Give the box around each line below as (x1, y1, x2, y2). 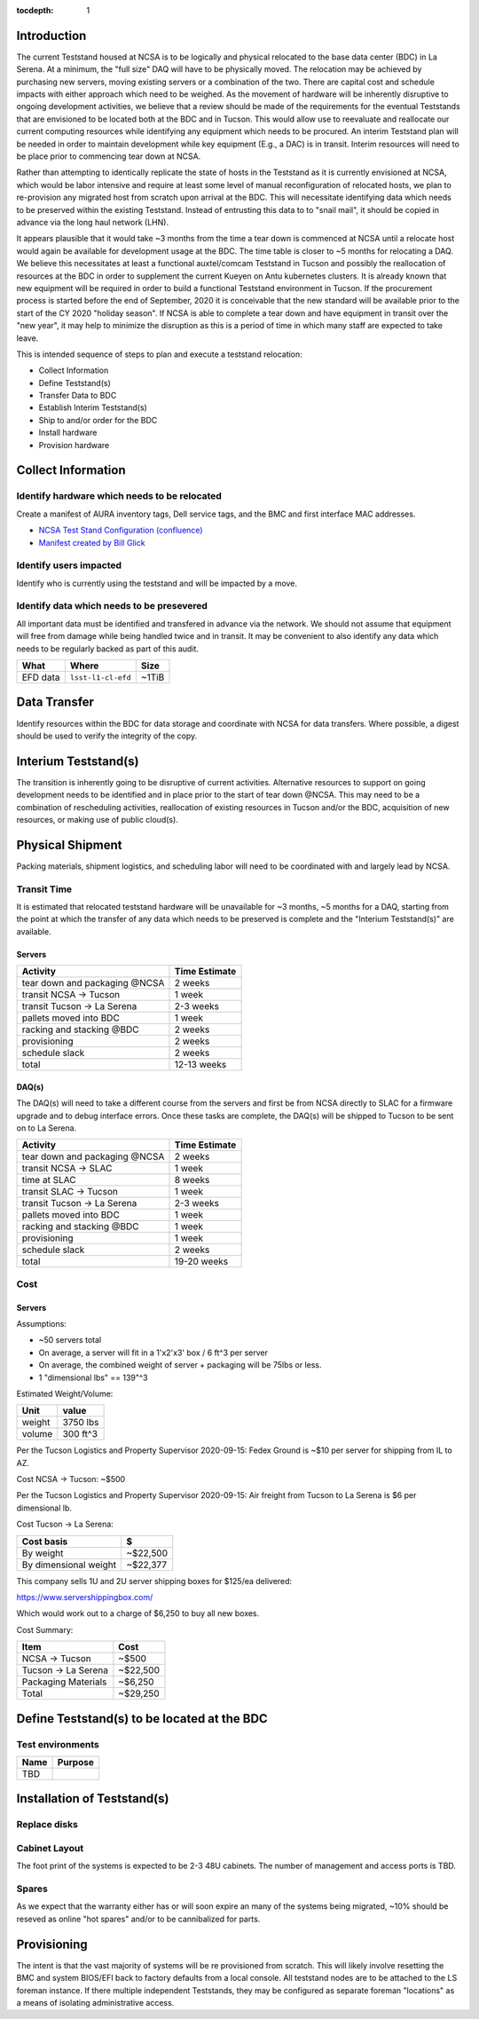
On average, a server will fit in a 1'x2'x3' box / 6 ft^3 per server (38, 1347, 269, 1358)
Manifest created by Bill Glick (38, 537, 145, 548)
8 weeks (174, 1174, 210, 1187)
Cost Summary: (16, 1624, 74, 1635)
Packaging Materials (21, 1676, 107, 1688)
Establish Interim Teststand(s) (38, 402, 148, 413)
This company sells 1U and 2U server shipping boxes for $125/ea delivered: (16, 1575, 293, 1586)
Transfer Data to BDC (38, 390, 117, 401)
